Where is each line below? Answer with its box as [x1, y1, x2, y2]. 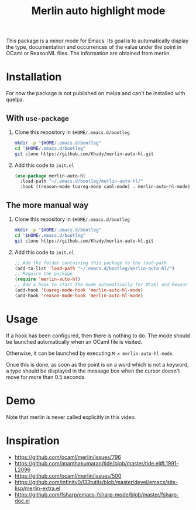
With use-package [6, 113, 69, 123]
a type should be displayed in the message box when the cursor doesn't [6, 367, 180, 374]
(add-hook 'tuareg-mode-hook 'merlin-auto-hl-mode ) [14, 287, 143, 293]
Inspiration [6, 434, 60, 447]
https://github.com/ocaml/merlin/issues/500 [14, 472, 122, 479]
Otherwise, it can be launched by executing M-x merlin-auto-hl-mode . [6, 350, 174, 357]
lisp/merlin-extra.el [14, 485, 61, 492]
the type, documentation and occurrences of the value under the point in [6, 43, 182, 51]
